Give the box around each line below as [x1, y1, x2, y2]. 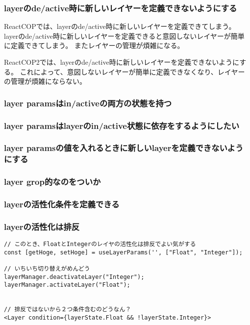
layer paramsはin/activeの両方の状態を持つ [4, 97, 172, 109]
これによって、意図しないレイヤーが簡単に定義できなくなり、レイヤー [20, 66, 245, 76]
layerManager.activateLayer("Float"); [4, 281, 130, 289]
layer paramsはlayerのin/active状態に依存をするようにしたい [4, 119, 239, 131]
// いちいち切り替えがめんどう [4, 265, 90, 273]
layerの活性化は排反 [4, 220, 80, 232]
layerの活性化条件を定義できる [4, 198, 120, 210]
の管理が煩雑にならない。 [4, 76, 86, 86]
